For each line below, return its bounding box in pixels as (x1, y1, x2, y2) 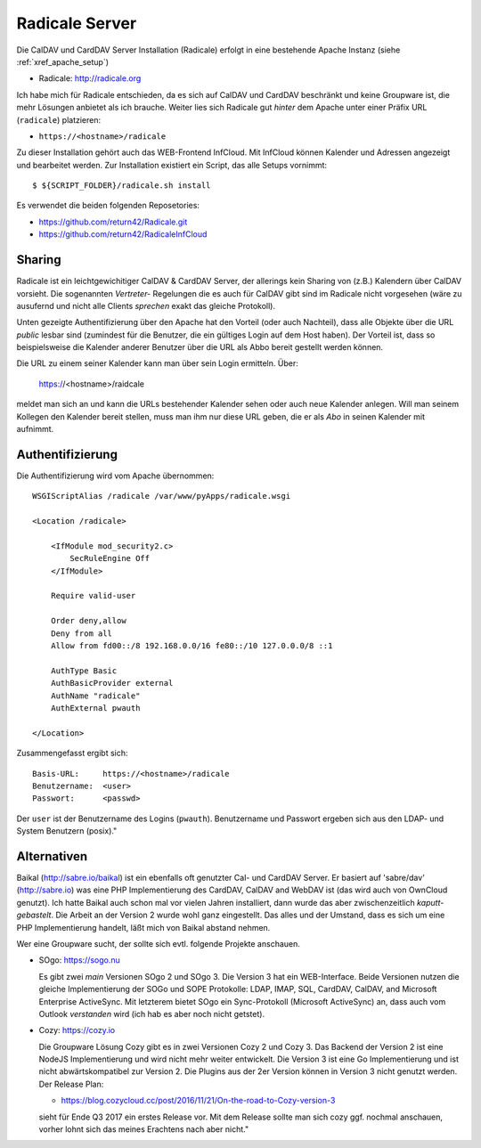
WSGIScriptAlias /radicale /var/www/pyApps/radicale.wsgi (32, 491, 291, 501)
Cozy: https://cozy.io (38, 1025, 116, 1036)
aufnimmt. (16, 424, 54, 435)
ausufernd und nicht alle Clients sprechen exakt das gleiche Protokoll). (16, 300, 276, 311)
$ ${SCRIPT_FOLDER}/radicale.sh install (32, 181, 211, 191)
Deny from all (50, 628, 113, 639)
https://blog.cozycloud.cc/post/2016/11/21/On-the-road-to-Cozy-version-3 (61, 1095, 336, 1106)
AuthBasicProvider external (50, 678, 174, 688)
